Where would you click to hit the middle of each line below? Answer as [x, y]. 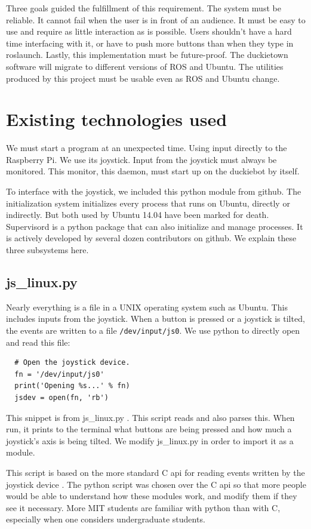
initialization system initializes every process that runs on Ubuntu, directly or [148, 203]
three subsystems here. [47, 250]
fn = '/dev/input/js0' [59, 374]
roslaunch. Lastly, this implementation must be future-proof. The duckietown [147, 55]
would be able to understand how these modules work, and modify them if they [152, 496]
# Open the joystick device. [72, 363]
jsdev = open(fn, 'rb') [61, 398]
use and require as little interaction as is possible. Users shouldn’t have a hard [149, 31]
